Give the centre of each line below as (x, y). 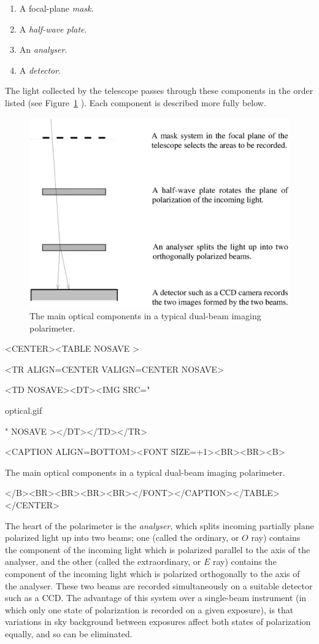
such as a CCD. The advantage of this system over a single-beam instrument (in (156, 598)
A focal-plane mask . (56, 8)
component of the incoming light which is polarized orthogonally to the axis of (152, 573)
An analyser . (43, 49)
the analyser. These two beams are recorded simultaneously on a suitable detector (159, 585)
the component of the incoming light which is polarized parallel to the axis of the (158, 549)
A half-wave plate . (53, 29)
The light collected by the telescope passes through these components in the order (159, 91)
